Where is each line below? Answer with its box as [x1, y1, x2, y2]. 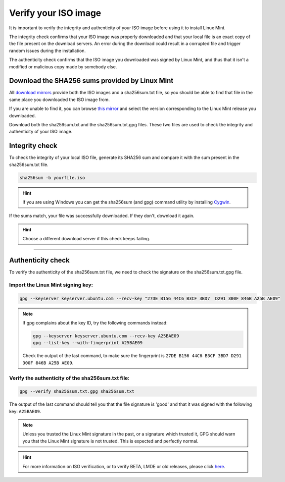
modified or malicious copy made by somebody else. [9, 63, 117, 69]
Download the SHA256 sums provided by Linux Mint [9, 77, 174, 85]
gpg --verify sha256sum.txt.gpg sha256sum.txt [19, 389, 135, 394]
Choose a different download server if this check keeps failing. [22, 236, 150, 242]
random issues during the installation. [9, 48, 86, 54]
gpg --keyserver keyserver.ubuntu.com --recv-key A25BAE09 [33, 333, 179, 339]
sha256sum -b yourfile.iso [19, 175, 85, 180]
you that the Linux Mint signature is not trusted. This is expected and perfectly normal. [22, 438, 199, 444]
